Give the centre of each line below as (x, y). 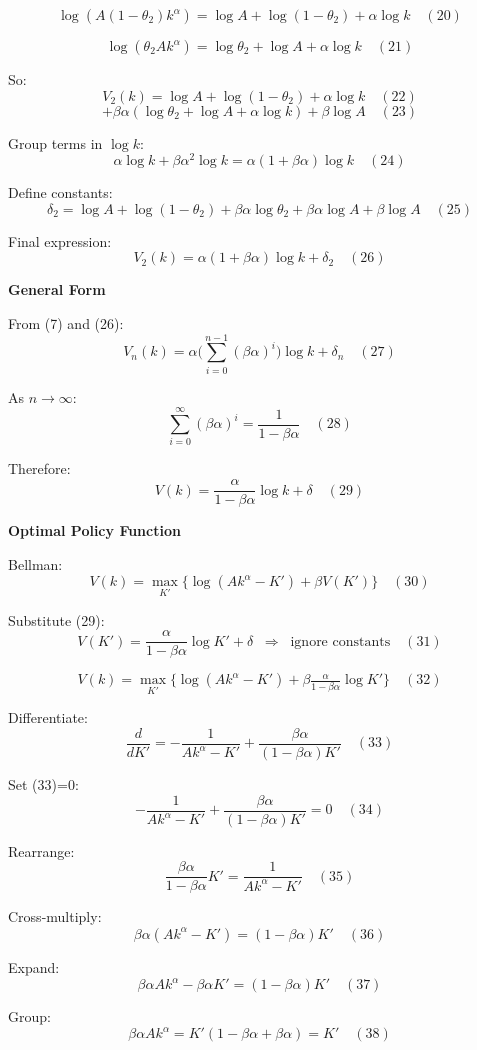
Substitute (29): (56, 619)
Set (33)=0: (43, 784)
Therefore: (39, 468)
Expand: (34, 966)
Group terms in (55, 142)
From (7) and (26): (66, 323)
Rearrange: (41, 850)
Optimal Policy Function (94, 530)
